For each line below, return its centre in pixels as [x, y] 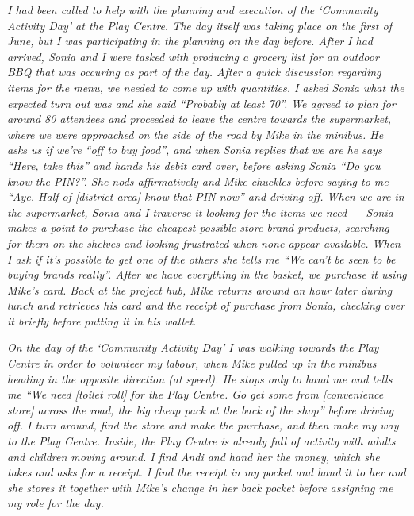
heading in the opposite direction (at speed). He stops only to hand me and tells [200, 378]
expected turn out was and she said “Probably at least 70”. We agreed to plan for [201, 103]
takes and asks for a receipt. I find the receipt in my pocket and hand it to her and [207, 472]
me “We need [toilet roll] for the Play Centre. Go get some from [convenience [195, 394]
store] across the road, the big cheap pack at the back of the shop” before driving [201, 409]
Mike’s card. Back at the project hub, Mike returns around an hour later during [200, 289]
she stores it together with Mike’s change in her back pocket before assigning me [200, 487]
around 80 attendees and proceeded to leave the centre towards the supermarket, [199, 119]
